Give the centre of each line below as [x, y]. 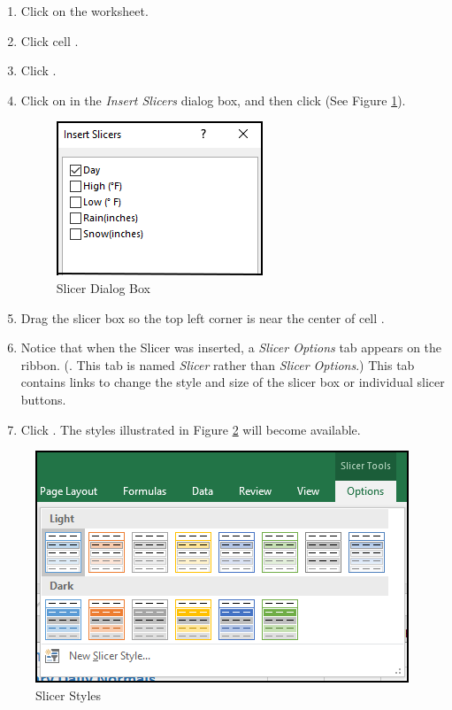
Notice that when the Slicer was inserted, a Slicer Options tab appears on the [231, 347]
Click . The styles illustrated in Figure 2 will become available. [191, 429]
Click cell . [50, 40]
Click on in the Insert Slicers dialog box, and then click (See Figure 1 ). [213, 100]
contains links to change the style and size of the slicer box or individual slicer [233, 382]
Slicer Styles [69, 695]
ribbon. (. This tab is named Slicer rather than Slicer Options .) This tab [218, 364]
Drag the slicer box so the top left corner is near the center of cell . [203, 317]
